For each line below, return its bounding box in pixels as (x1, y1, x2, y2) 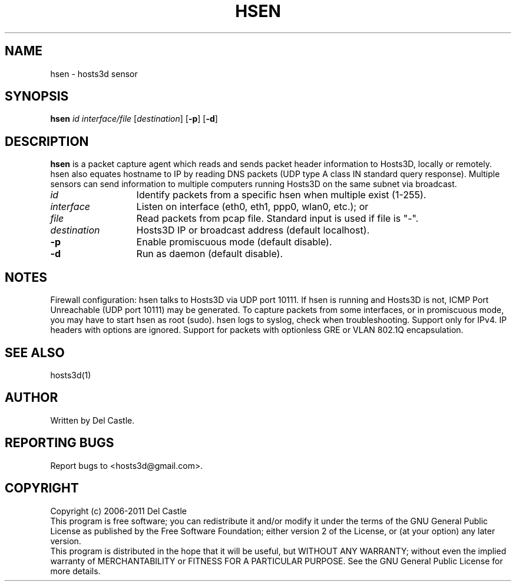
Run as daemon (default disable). (136, 248, 283, 260)
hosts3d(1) (50, 369, 91, 380)
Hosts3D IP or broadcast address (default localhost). (136, 224, 370, 237)
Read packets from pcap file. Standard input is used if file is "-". (136, 212, 419, 225)
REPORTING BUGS (5, 435, 114, 451)
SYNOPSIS (5, 89, 69, 104)
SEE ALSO (5, 345, 65, 360)
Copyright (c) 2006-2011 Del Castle (50, 505, 187, 516)
